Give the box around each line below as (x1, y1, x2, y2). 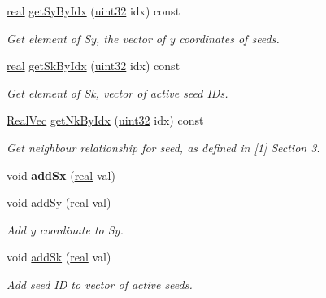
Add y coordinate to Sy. (7, 221, 124, 238)
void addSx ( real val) (7, 166, 115, 183)
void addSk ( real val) (7, 248, 111, 265)
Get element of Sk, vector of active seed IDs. (7, 84, 228, 101)
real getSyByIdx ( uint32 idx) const (7, 2, 180, 19)
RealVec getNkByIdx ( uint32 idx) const (7, 112, 204, 129)
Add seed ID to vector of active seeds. (7, 275, 193, 292)
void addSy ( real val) (7, 194, 111, 211)
